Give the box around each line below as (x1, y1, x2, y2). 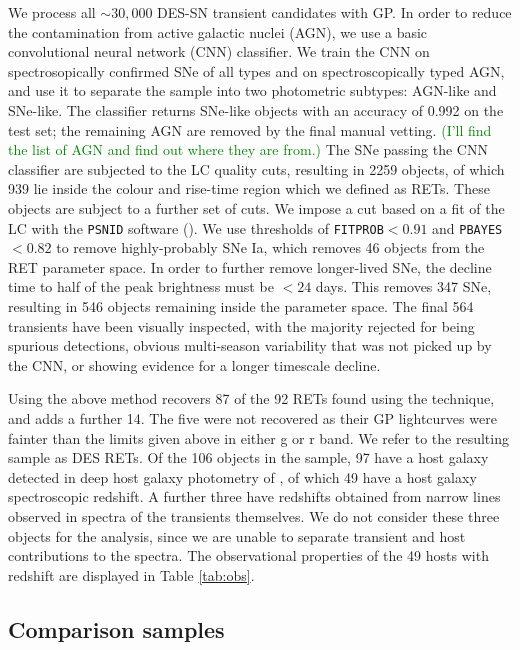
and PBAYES (432, 217, 503, 238)
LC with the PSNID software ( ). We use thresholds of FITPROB (8, 217, 384, 238)
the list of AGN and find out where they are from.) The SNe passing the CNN (8, 139, 488, 160)
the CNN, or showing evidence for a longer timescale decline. (8, 354, 381, 375)
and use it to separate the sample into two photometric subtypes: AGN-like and (8, 80, 497, 101)
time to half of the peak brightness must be (8, 276, 274, 297)
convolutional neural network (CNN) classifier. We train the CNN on (8, 41, 430, 62)
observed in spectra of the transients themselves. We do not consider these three (8, 505, 500, 526)
